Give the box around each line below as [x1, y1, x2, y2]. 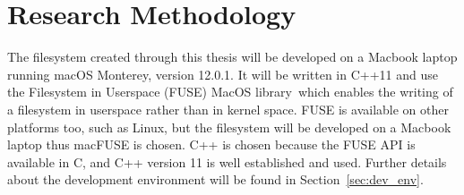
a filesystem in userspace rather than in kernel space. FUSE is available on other [7, 99, 449, 118]
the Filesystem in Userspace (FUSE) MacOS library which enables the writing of [7, 82, 453, 101]
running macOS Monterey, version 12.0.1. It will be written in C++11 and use [7, 64, 439, 83]
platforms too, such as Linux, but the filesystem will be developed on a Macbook [7, 117, 451, 136]
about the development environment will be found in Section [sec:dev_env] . [7, 170, 424, 189]
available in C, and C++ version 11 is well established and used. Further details [7, 152, 447, 171]
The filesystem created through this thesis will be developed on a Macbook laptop [7, 47, 458, 66]
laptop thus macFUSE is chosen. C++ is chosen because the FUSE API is [7, 135, 416, 154]
